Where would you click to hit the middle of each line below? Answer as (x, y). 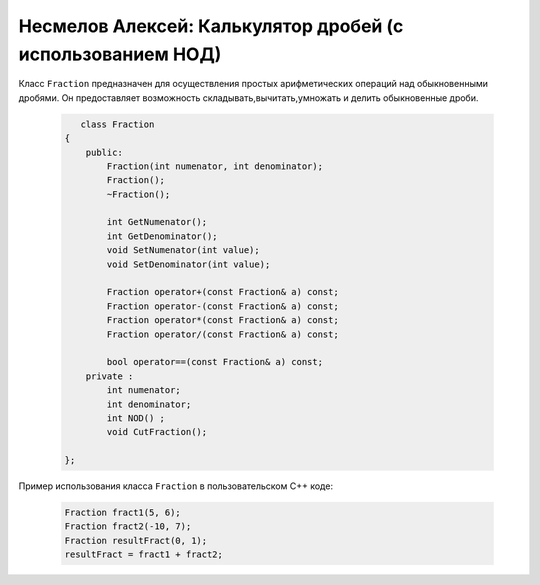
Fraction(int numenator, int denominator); (215, 166)
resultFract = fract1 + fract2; (144, 554)
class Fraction (117, 124)
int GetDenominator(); (162, 236)
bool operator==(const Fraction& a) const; (215, 362)
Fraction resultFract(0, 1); (136, 540)
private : (109, 376)
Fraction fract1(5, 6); (123, 513)
